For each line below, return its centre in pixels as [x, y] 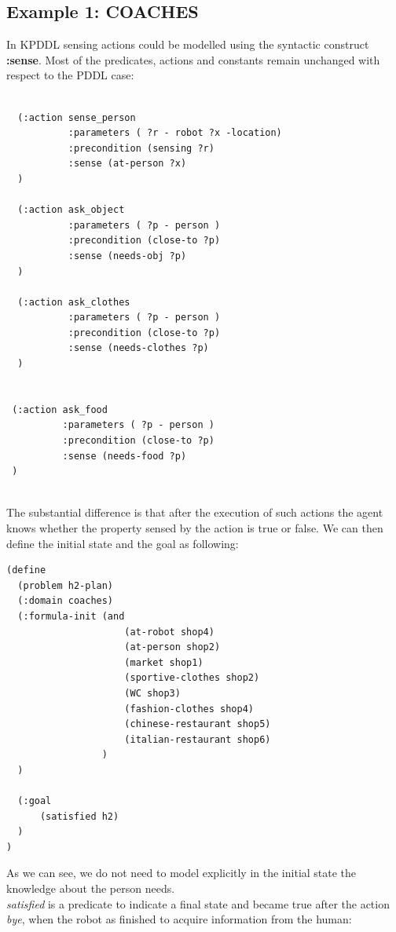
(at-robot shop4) [169, 632]
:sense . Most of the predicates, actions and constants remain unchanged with [193, 59]
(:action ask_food [60, 409]
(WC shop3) [152, 693]
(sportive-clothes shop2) [192, 678]
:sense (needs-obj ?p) [127, 256]
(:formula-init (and [71, 616]
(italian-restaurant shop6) [198, 739]
